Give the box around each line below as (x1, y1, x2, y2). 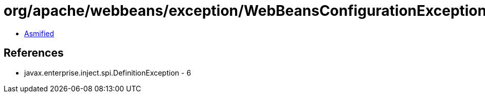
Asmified (24, 29, 55, 38)
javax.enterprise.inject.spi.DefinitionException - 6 (24, 68, 191, 77)
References (4, 46, 64, 60)
